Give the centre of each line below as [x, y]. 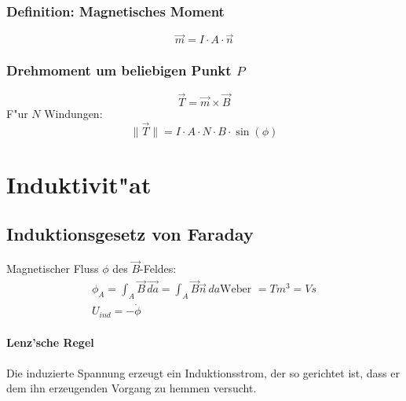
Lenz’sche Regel [50, 342]
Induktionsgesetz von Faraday [130, 234]
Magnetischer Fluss [53, 269]
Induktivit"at [79, 184]
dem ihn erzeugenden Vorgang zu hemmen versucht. [132, 388]
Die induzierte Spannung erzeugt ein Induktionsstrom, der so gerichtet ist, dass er [203, 372]
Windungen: [73, 113]
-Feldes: [158, 269]
